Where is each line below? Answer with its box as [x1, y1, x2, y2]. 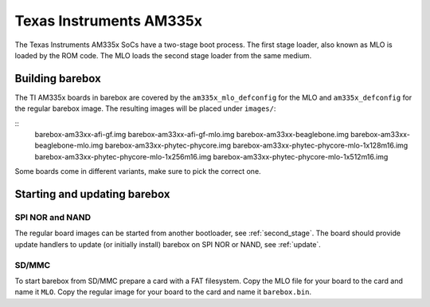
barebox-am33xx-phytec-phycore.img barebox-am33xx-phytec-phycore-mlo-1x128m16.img [104, 140, 408, 151]
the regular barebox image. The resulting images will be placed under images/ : [14, 104, 276, 113]
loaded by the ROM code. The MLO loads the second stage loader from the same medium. [14, 50, 312, 60]
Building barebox [14, 72, 101, 85]
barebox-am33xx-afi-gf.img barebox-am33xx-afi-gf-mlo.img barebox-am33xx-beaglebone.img [34, 130, 350, 140]
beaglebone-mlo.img [34, 140, 104, 151]
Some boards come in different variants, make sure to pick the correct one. [14, 167, 262, 176]
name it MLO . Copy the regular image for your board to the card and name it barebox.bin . [14, 287, 312, 297]
